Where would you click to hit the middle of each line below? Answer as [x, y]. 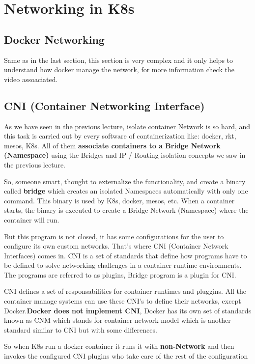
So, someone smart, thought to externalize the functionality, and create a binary [125, 181]
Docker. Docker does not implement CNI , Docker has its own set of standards [128, 310]
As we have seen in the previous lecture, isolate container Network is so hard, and [127, 126]
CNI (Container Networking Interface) [104, 105]
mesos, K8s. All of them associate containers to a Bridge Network [112, 145]
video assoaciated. [31, 79]
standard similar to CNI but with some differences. [81, 329]
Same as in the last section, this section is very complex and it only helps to [119, 60]
